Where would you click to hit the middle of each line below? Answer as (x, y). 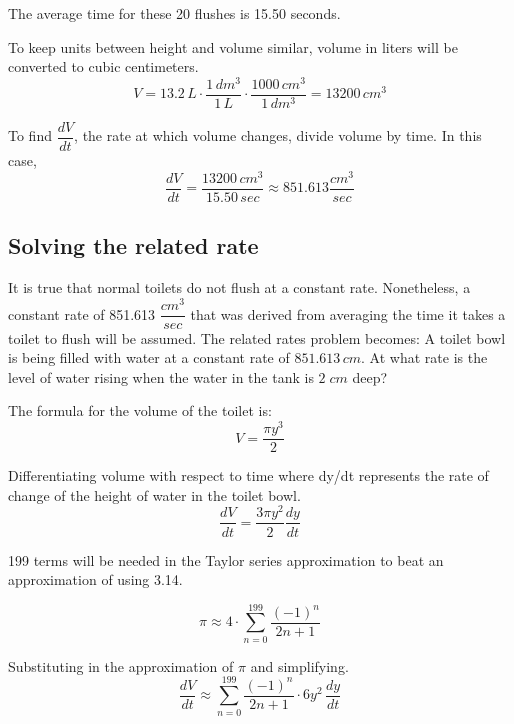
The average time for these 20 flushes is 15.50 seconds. (174, 13)
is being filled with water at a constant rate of (149, 357)
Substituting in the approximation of (121, 665)
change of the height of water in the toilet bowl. (154, 494)
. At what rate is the (424, 357)
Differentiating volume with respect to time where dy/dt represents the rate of (248, 475)
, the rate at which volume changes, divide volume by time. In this (278, 135)
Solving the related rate (133, 245)
